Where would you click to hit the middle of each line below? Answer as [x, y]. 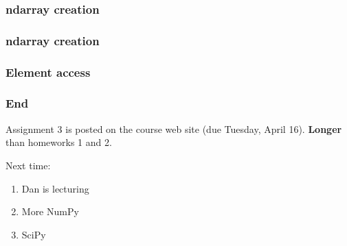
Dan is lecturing [55, 188]
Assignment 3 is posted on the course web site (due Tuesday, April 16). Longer [174, 128]
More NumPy [50, 211]
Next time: [28, 165]
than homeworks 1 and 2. [59, 142]
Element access [48, 72]
